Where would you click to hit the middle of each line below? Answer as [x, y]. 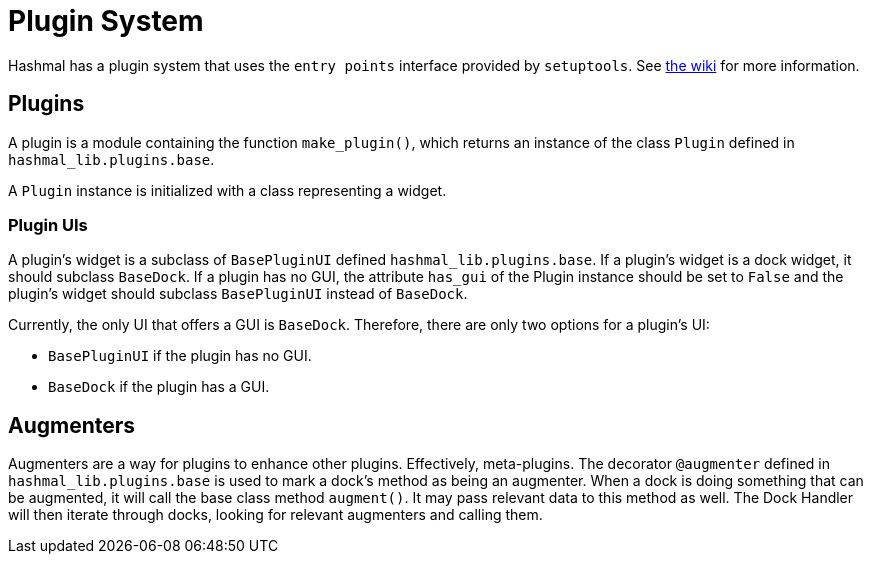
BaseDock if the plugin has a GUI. [159, 387]
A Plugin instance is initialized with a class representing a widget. [227, 190]
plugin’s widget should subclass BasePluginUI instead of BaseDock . [238, 294]
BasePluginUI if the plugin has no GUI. [180, 356]
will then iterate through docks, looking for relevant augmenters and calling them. [275, 515]
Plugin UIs [48, 224]
